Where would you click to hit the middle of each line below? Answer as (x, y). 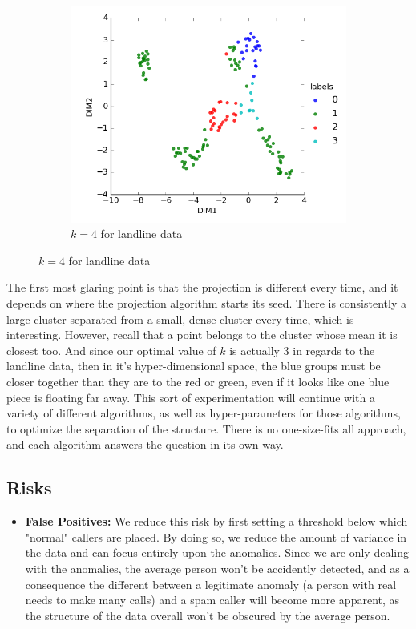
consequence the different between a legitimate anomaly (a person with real (211, 584)
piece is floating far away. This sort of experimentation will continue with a (191, 397)
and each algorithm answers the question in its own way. (145, 444)
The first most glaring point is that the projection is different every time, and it (202, 287)
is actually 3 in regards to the (302, 350)
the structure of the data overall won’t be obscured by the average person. (208, 615)
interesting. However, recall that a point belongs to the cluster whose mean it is (202, 335)
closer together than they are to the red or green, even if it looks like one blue (198, 381)
